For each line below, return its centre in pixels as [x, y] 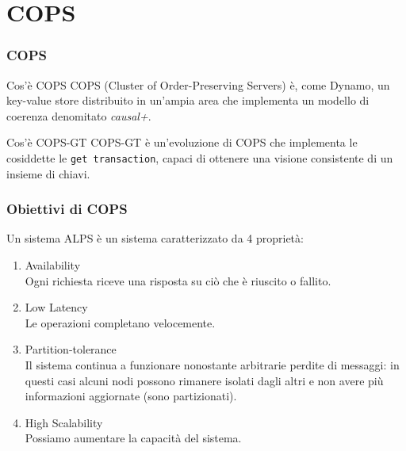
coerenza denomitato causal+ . [79, 115]
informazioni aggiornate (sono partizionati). [131, 396]
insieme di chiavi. [48, 173]
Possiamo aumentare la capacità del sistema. [133, 438]
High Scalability [64, 422]
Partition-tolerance [71, 349]
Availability [53, 265]
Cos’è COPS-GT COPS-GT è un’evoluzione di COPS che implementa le [182, 142]
